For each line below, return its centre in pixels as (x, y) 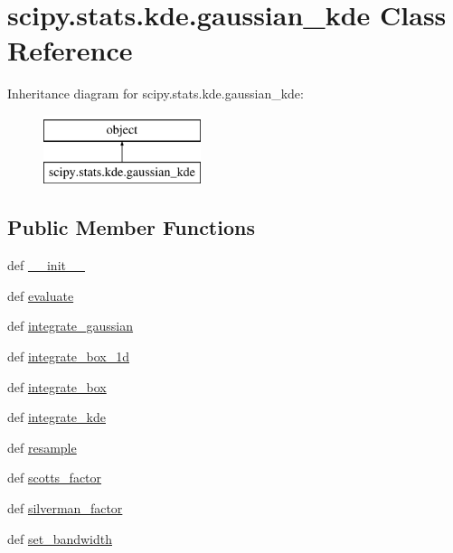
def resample (42, 447)
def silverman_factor (65, 508)
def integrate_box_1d (69, 356)
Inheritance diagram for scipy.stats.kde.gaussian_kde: (156, 94)
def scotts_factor (55, 478)
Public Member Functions (131, 227)
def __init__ (46, 265)
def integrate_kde (57, 417)
